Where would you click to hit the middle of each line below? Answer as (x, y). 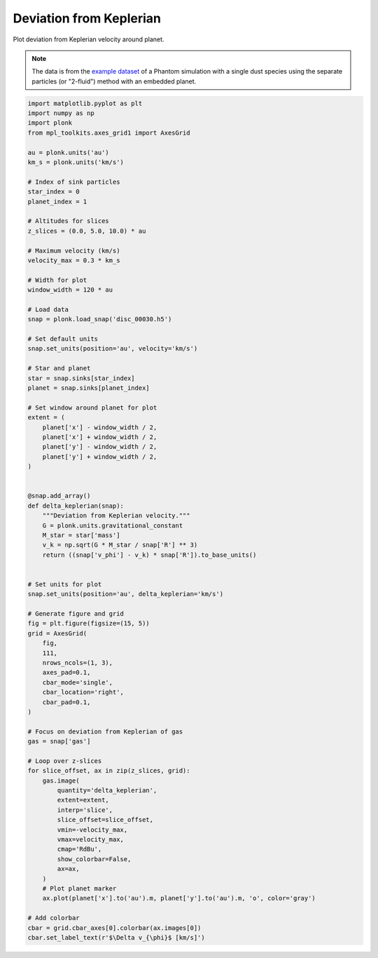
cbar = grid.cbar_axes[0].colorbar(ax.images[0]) (114, 928)
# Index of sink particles (74, 182)
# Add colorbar (54, 918)
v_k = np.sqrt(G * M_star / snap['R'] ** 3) (120, 545)
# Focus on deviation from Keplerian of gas (105, 731)
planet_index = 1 (57, 201)
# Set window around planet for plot (92, 407)
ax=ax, (68, 869)
